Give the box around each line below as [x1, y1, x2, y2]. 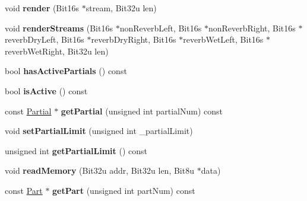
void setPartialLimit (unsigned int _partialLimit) [5, 125, 193, 137]
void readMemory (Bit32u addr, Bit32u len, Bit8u [5, 164, 194, 177]
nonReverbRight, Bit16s [208, 21, 296, 34]
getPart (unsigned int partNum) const [52, 184, 195, 196]
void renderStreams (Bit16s [5, 21, 113, 34]
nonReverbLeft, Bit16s [119, 21, 202, 34]
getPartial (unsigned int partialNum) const [61, 104, 223, 117]
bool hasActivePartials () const [5, 65, 127, 77]
